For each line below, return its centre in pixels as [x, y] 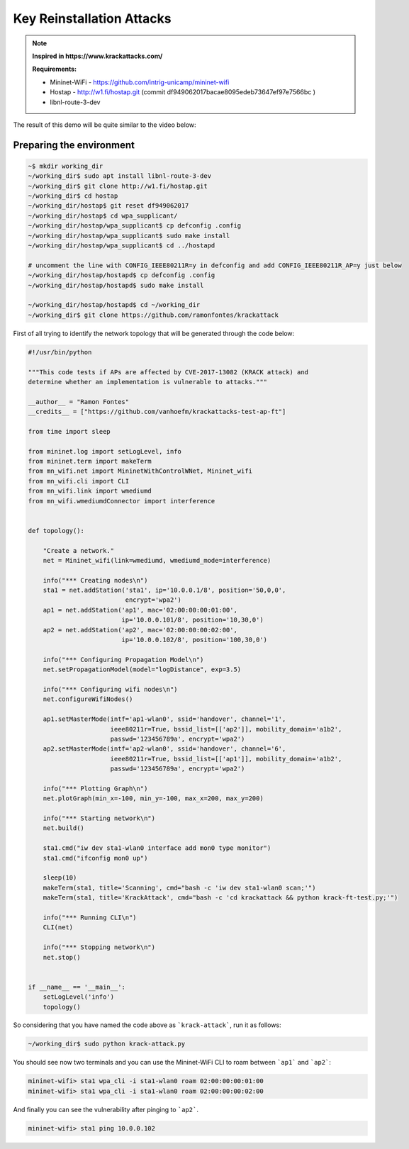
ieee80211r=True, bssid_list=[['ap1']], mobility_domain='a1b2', [226, 759]
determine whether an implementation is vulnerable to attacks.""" [148, 382]
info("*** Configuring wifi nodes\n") [110, 689]
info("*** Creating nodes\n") [95, 580]
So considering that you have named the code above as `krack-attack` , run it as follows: [147, 1025]
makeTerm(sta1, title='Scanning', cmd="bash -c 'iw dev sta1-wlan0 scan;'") [179, 887]
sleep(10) [60, 878]
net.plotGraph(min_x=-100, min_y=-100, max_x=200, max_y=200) [153, 798]
